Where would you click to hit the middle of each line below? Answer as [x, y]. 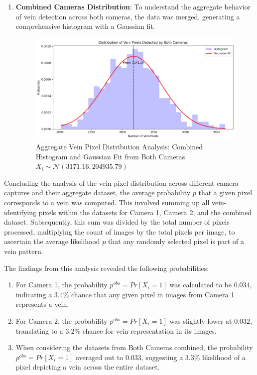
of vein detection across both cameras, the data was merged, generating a [128, 16]
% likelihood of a [220, 357]
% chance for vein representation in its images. [145, 330]
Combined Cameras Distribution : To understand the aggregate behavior [133, 6]
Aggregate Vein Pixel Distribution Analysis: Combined [119, 147]
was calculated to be [200, 285]
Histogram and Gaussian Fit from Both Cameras [110, 156]
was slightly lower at [201, 320]
